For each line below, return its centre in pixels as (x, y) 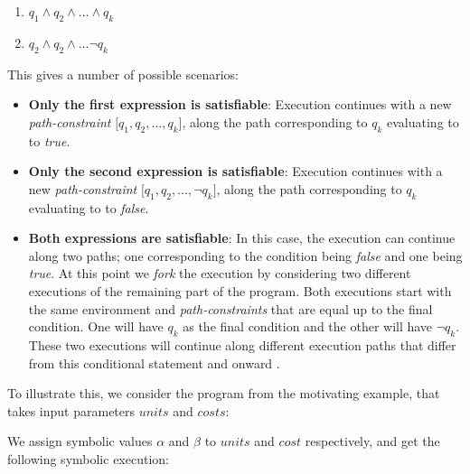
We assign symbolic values (80, 441)
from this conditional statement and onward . (154, 362)
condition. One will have (96, 326)
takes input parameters (71, 410)
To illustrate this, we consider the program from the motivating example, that (224, 393)
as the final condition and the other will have (308, 326)
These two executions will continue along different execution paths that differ (242, 344)
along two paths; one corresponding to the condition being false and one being (245, 255)
